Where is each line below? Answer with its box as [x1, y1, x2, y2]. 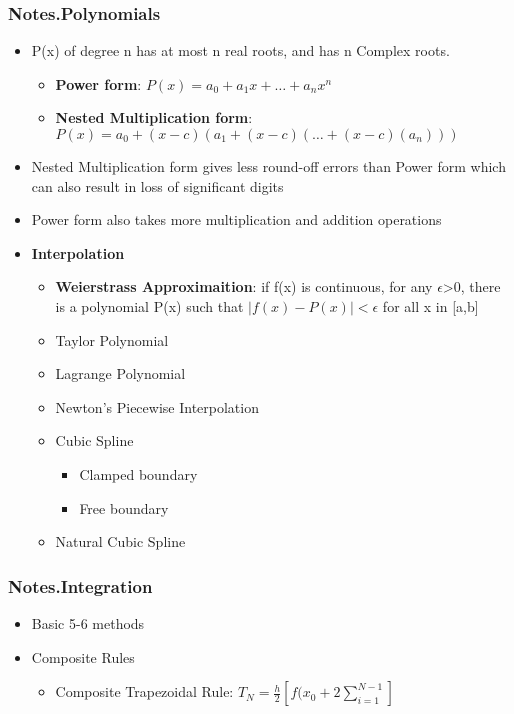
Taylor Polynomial [55, 329, 169, 350]
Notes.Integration [8, 573, 153, 598]
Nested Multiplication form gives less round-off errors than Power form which [31, 156, 506, 176]
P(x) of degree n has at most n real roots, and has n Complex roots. [31, 40, 450, 61]
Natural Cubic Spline [55, 531, 186, 552]
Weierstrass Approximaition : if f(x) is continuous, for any [55, 276, 433, 297]
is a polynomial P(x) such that [55, 295, 244, 316]
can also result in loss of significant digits [31, 175, 284, 196]
